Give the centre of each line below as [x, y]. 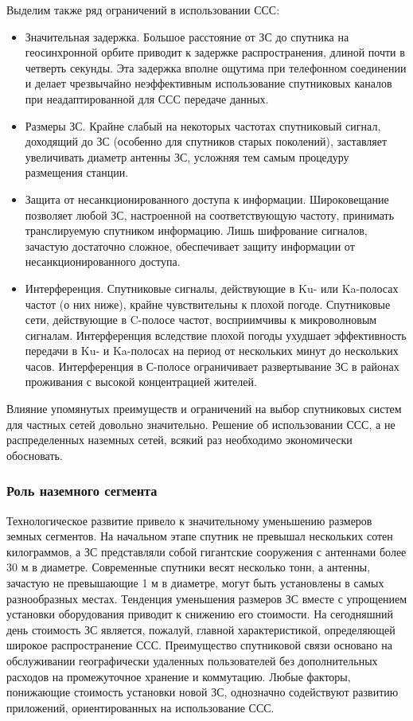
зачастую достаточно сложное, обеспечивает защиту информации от [190, 246]
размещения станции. [77, 172]
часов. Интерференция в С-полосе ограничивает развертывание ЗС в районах [212, 366]
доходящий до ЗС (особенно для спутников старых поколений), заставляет [206, 141]
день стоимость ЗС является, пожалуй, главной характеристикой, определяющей [201, 629]
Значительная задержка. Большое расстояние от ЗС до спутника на [187, 36]
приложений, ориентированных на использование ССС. [140, 707]
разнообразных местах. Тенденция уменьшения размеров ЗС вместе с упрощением [207, 598]
